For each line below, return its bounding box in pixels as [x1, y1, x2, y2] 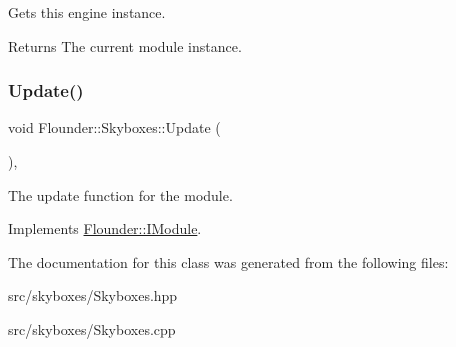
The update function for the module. [8, 184, 233, 205]
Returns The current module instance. [8, 35, 242, 56]
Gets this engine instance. [8, 2, 166, 22]
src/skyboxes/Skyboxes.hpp [8, 285, 178, 306]
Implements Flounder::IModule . [8, 218, 202, 239]
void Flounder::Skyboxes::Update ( [8, 117, 221, 138]
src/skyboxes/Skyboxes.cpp [8, 318, 176, 339]
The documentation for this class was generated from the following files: [8, 251, 449, 272]
